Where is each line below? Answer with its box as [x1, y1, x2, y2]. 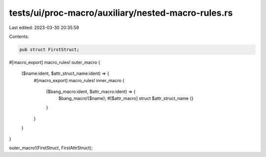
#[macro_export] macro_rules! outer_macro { [9, 59, 100, 65]
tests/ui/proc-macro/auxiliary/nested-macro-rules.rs [9, 7, 233, 18]
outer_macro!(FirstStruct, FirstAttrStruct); [9, 145, 93, 151]
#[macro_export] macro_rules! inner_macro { [33, 77, 125, 83]
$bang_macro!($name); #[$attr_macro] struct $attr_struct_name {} [58, 95, 194, 101]
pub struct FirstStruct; [19, 47, 80, 52]
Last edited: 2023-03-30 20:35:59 [9, 25, 79, 31]
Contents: [9, 33, 29, 39]
